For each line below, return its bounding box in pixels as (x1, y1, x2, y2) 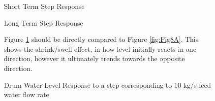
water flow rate (4, 89, 49, 100)
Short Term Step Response (4, 1, 85, 11)
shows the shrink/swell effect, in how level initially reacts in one (4, 43, 196, 54)
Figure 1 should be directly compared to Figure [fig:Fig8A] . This (4, 34, 199, 44)
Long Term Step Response (4, 17, 83, 28)
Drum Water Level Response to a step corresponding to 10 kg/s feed (4, 79, 211, 90)
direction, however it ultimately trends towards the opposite (4, 53, 185, 64)
